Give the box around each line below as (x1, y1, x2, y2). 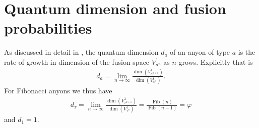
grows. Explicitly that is (178, 56, 253, 67)
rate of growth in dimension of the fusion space (4, 56, 150, 67)
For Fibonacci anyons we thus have (4, 85, 112, 96)
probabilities (4, 18, 92, 38)
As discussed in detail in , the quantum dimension (4, 47, 159, 57)
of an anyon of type (170, 47, 230, 57)
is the (238, 47, 255, 57)
